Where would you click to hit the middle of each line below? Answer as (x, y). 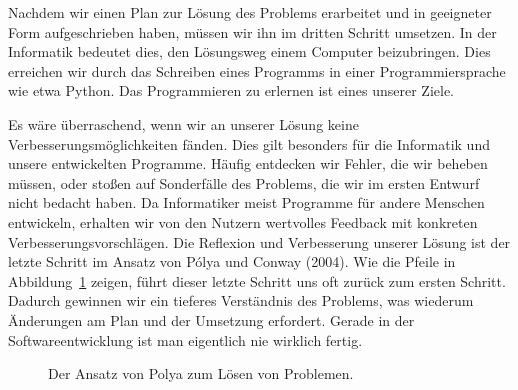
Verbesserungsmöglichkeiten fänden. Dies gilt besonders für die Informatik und (249, 143)
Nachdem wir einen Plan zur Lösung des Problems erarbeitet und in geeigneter (250, 12)
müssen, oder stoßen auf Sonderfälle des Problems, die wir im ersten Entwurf (244, 182)
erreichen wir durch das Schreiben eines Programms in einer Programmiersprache (257, 70)
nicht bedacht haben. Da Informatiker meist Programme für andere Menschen (246, 202)
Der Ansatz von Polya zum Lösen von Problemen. (201, 373)
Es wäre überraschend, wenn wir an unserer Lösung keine (183, 123)
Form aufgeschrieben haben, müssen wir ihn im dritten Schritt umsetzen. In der (252, 31)
